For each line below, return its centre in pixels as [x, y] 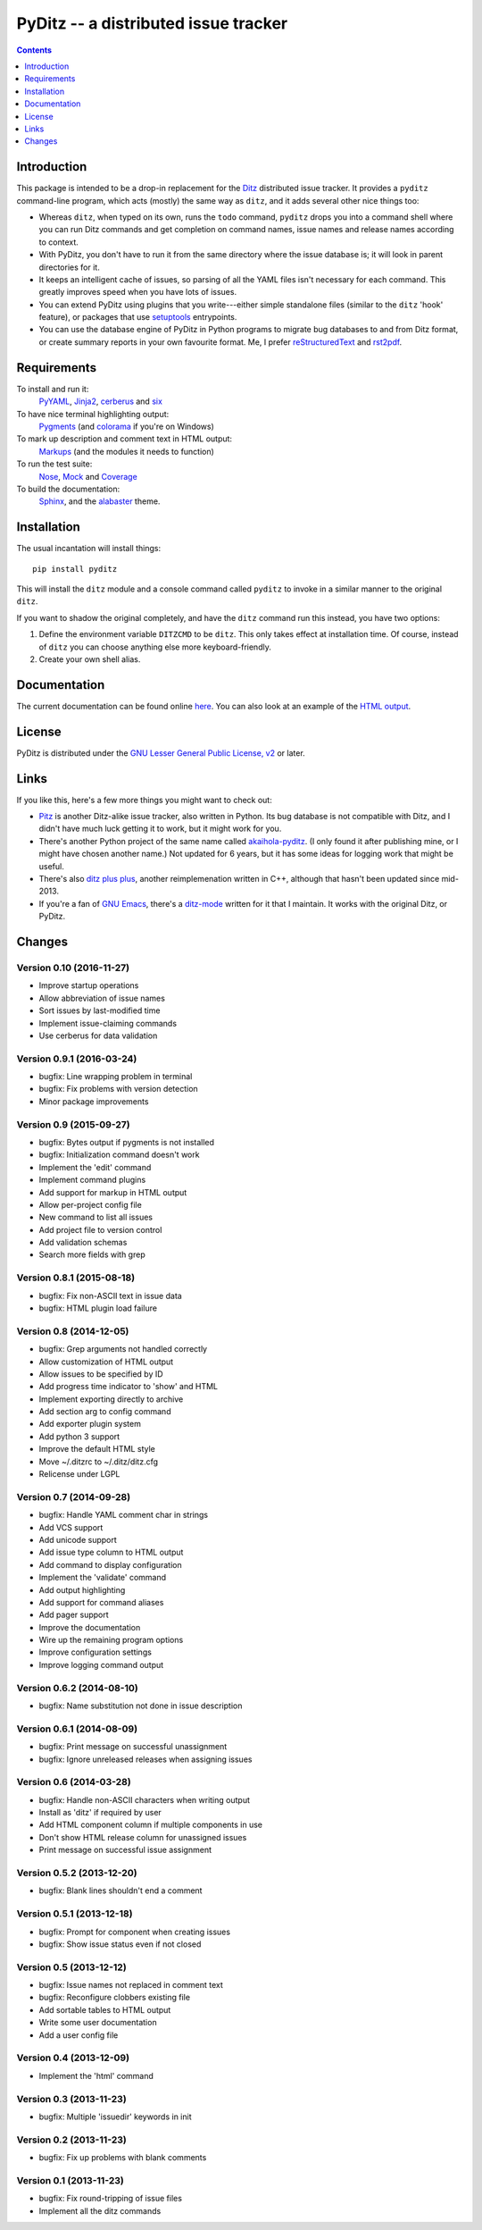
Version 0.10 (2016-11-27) [73, 968]
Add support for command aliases [101, 1602]
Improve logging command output [101, 1664]
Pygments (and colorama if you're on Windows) [126, 426]
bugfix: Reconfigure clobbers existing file [115, 1998]
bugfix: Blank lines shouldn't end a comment [120, 1890]
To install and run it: [53, 389]
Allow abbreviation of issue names [102, 998]
